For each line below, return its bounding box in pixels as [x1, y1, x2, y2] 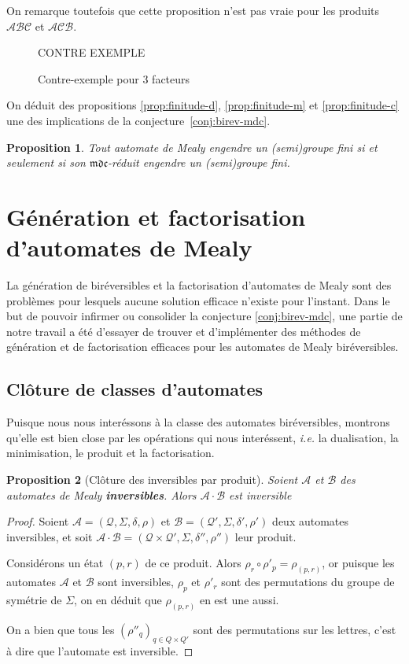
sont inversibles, [98, 574, 175, 590]
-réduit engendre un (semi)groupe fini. [108, 154, 290, 171]
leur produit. [234, 528, 297, 544]
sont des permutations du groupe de [221, 574, 395, 590]
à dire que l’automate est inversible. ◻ [6, 642, 193, 658]
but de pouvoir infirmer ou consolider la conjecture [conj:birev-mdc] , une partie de [6, 308, 403, 324]
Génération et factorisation [6, 200, 306, 232]
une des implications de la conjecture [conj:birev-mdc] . [6, 112, 271, 128]
